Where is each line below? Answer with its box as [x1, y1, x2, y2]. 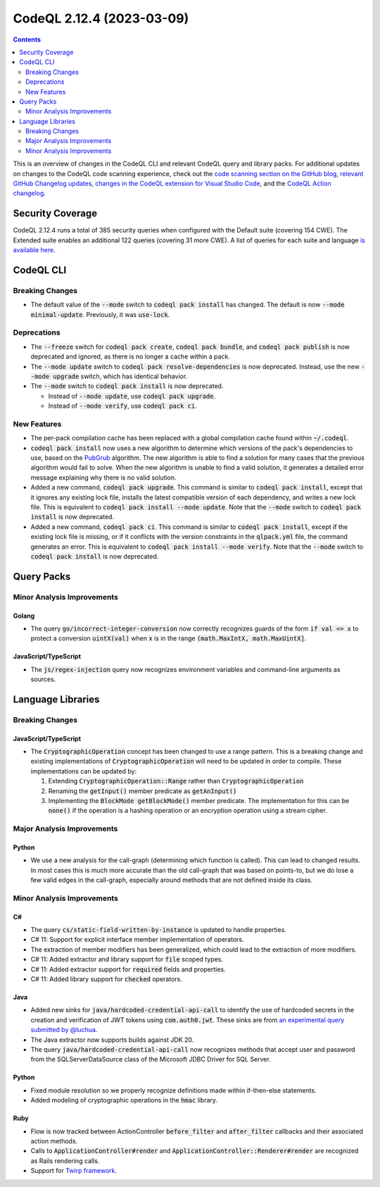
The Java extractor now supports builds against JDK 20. [30, 1036, 194, 1044]
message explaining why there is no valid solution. [30, 473, 177, 482]
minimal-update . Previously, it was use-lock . [30, 310, 170, 318]
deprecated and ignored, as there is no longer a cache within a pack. [30, 352, 230, 361]
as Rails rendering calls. [30, 1156, 100, 1165]
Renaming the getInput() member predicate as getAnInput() [48, 786, 237, 795]
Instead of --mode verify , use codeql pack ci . [48, 402, 197, 410]
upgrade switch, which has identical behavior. [53, 372, 188, 380]
